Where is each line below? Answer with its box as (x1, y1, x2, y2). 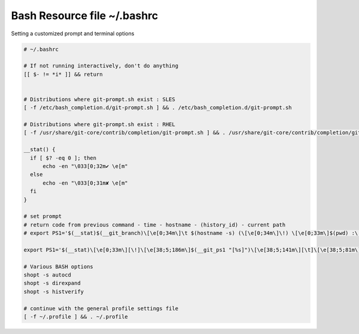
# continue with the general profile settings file (23, 305, 179, 312)
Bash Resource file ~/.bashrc (11, 9, 159, 22)
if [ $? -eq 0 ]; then (30, 154, 97, 161)
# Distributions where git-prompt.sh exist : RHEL (23, 121, 176, 128)
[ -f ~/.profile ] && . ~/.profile (23, 314, 128, 320)
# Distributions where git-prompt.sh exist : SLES (23, 96, 176, 103)
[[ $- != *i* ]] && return (23, 71, 103, 78)
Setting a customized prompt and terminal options (11, 30, 135, 37)
